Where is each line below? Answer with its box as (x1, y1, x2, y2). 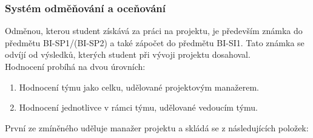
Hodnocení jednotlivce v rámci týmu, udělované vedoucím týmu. (19, 101, 258, 114)
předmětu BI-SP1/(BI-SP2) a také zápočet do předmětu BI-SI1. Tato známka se (5, 36, 305, 49)
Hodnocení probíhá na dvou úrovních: (5, 60, 146, 72)
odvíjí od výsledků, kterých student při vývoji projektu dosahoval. (5, 48, 251, 61)
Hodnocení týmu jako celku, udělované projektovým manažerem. (19, 80, 259, 93)
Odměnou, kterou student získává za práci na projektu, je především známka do (5, 24, 303, 37)
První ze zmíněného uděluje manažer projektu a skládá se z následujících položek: (5, 121, 309, 134)
